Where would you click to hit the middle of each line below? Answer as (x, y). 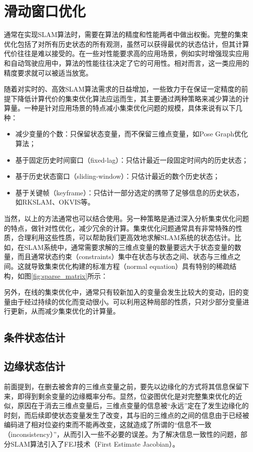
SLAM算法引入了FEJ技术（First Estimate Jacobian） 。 (95, 443)
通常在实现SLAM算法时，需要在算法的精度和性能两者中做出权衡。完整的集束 (126, 34)
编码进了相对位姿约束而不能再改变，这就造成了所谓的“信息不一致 (108, 424)
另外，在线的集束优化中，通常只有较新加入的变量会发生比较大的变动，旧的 (123, 292)
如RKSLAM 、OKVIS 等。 (55, 202)
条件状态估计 (35, 337)
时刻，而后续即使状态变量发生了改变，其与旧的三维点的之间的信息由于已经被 (126, 415)
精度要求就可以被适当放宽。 (48, 72)
